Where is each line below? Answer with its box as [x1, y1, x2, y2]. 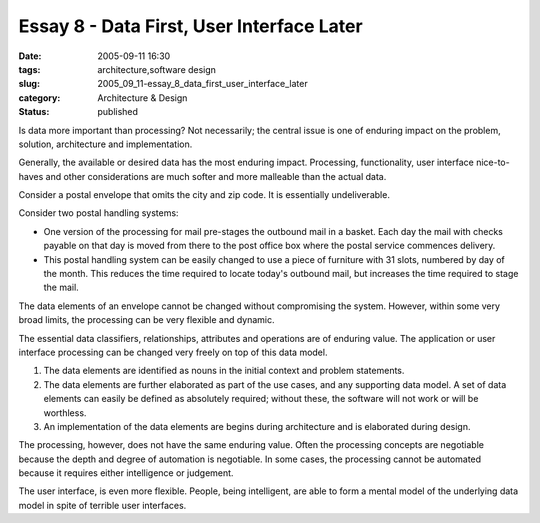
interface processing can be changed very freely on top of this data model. [18, 346, 328, 358]
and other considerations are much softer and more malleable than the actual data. [45, 170, 387, 182]
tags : [18, 63, 41, 75]
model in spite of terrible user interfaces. [18, 499, 187, 511]
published [97, 106, 139, 118]
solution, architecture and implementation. [18, 138, 193, 150]
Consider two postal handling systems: [18, 207, 179, 219]
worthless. [43, 406, 87, 419]
